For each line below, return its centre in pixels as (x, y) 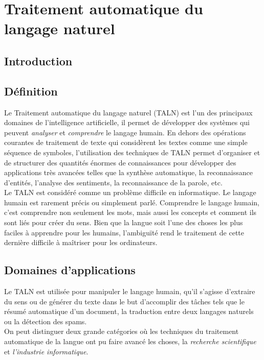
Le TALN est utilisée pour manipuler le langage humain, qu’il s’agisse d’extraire (130, 291)
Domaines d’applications (70, 270)
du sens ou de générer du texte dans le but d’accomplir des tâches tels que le (124, 301)
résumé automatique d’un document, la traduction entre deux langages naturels (129, 311)
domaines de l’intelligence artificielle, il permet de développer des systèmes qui (127, 122)
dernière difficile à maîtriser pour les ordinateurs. (81, 242)
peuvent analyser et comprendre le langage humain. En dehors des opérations (125, 132)
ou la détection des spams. (46, 321)
